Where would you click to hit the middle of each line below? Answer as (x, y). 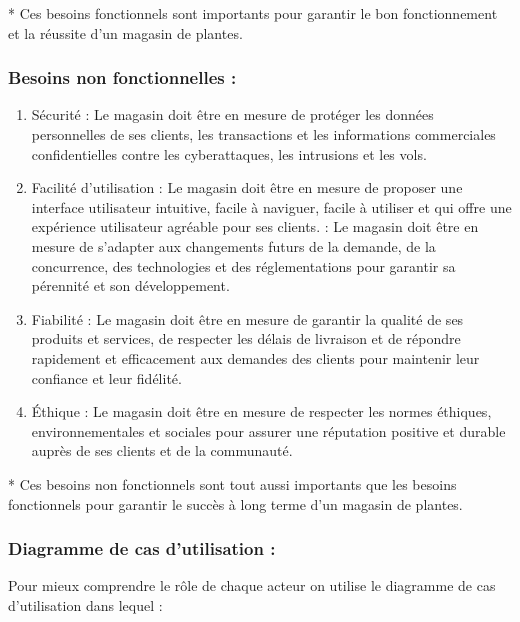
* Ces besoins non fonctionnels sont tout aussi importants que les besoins (232, 483)
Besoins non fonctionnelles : (122, 77)
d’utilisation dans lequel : (85, 604)
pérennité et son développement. (130, 285)
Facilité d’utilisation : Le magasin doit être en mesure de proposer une (247, 187)
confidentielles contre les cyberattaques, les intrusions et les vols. (229, 153)
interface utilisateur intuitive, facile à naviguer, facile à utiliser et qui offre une (271, 206)
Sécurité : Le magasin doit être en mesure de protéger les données (232, 114)
